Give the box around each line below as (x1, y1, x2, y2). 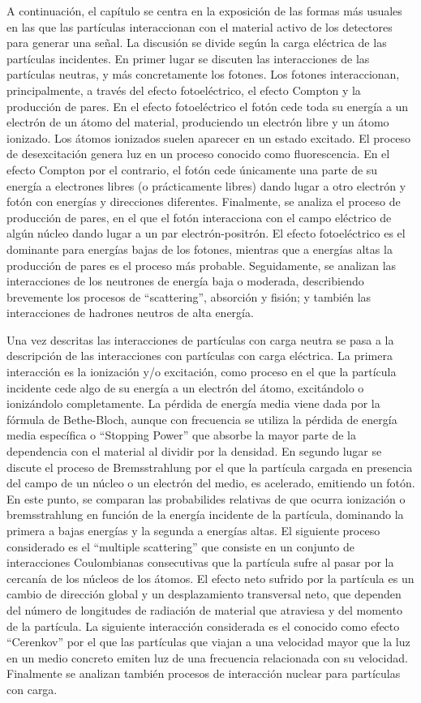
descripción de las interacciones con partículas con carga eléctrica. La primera (6, 347, 393, 364)
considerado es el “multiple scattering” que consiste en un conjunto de (6, 538, 354, 555)
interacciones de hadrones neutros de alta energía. (6, 304, 254, 321)
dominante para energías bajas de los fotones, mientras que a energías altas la (6, 240, 393, 257)
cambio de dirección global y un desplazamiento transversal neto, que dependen (6, 585, 402, 602)
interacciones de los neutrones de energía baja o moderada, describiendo (6, 272, 364, 289)
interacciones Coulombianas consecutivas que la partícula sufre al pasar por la (6, 554, 394, 571)
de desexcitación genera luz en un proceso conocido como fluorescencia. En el (6, 145, 390, 162)
